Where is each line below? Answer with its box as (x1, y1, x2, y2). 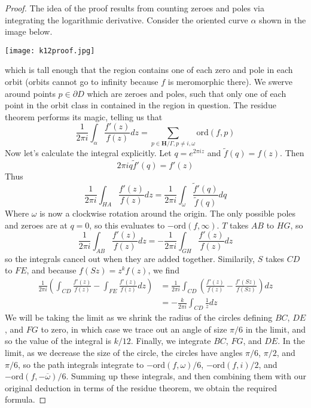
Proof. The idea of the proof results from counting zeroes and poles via (5, 2, 265, 14)
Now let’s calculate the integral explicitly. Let (5, 147, 172, 159)
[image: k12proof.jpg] (5, 46, 95, 55)
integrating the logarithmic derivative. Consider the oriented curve (5, 13, 248, 26)
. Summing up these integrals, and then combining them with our (66, 370, 306, 382)
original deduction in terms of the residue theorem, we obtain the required (5, 381, 278, 394)
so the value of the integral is (5, 334, 111, 347)
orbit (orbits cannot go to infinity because (5, 75, 158, 88)
